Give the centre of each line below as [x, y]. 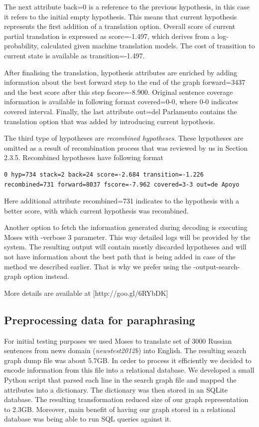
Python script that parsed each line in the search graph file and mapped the [120, 380]
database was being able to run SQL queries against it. [88, 419]
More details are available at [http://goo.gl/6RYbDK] [86, 293]
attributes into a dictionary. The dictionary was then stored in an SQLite [116, 389]
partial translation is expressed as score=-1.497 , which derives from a [110, 36]
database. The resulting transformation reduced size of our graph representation [126, 399]
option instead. [46, 276]
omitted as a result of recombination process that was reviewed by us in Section [126, 147]
